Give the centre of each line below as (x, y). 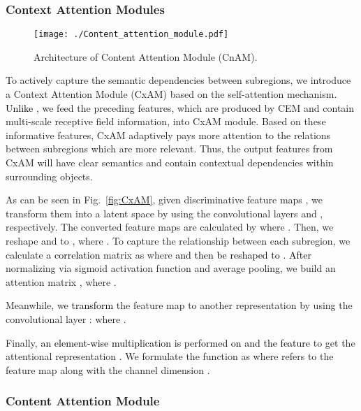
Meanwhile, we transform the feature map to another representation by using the (179, 305)
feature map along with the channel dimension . (108, 369)
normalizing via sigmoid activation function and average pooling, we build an (171, 268)
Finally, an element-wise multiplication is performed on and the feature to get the (180, 342)
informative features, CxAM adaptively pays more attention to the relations (168, 135)
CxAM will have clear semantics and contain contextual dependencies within (170, 163)
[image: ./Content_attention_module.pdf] (131, 35)
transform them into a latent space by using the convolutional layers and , (164, 213)
